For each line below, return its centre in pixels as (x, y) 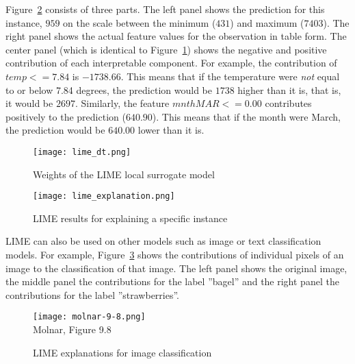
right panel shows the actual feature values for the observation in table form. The (176, 36)
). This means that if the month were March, (246, 116)
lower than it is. (171, 130)
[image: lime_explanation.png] (104, 196)
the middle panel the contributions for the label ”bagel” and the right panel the (172, 281)
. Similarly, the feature (122, 103)
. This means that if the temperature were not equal (230, 76)
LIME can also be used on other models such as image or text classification (163, 241)
